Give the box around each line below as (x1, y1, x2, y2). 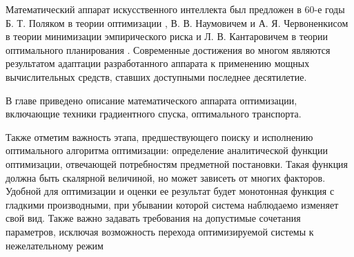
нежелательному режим (6, 238, 104, 252)
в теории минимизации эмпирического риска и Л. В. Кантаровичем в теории (6, 29, 328, 44)
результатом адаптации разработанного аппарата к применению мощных (6, 56, 310, 70)
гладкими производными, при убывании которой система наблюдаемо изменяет (6, 197, 339, 211)
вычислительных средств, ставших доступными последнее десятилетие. (6, 69, 307, 84)
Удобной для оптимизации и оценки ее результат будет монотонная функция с (6, 184, 335, 198)
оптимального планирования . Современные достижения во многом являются (6, 42, 331, 57)
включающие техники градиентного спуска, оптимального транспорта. (6, 106, 302, 121)
